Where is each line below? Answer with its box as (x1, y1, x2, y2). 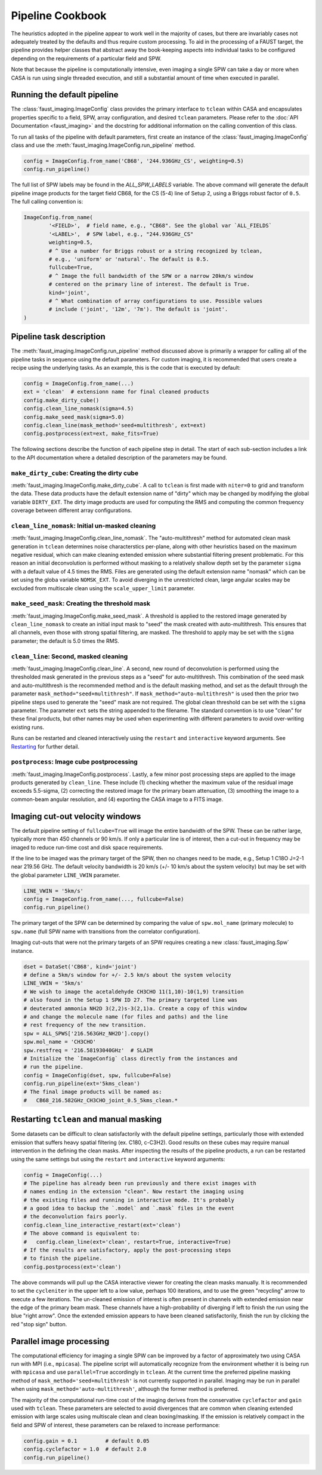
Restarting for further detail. (11, 743, 80, 750)
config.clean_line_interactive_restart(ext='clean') (23, 1222, 181, 1228)
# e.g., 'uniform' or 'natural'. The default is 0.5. (48, 256, 209, 263)
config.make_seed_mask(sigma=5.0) (23, 413, 125, 421)
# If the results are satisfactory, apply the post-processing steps (23, 1247, 231, 1254)
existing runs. (11, 723, 45, 731)
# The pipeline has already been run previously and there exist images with (23, 1180, 256, 1186)
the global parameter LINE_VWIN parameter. (11, 871, 120, 878)
